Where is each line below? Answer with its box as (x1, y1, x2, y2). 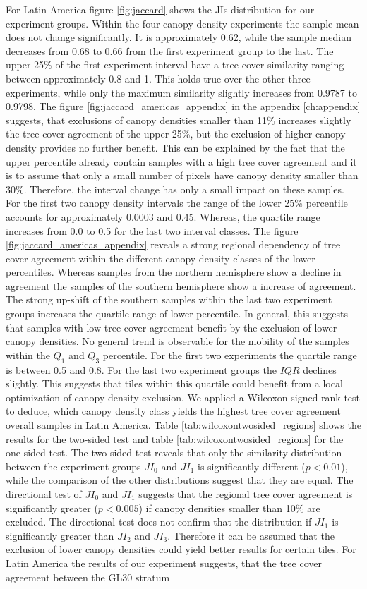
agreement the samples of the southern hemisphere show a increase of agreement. (6, 278, 356, 293)
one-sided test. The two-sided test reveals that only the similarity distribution (6, 445, 342, 460)
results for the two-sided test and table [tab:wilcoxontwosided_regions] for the (6, 431, 344, 446)
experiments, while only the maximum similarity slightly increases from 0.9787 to (6, 85, 357, 99)
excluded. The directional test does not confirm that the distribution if (6, 514, 312, 529)
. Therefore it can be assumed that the (167, 528, 335, 542)
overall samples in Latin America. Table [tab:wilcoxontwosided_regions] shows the (6, 418, 361, 432)
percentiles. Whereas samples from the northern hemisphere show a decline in (6, 265, 342, 279)
